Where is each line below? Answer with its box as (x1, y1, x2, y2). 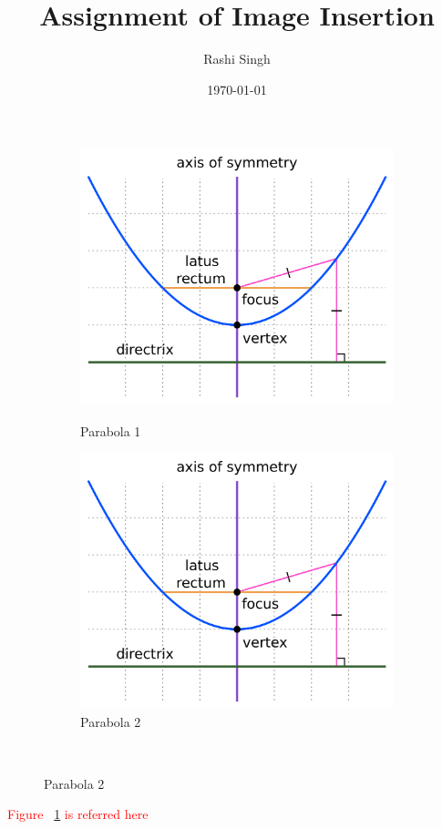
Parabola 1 (80, 422, 141, 441)
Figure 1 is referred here (7, 804, 149, 824)
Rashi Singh (203, 49, 271, 68)
